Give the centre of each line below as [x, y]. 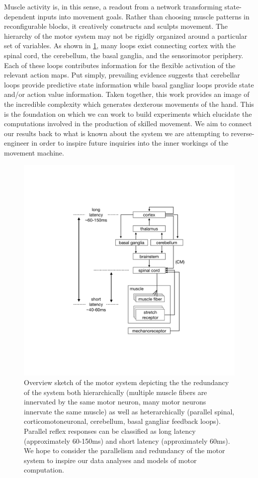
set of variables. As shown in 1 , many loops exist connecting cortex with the [120, 45]
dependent [20, 16]
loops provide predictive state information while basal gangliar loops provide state [129, 84]
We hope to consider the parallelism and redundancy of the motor [125, 450]
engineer [17, 143]
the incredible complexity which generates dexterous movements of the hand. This [129, 104]
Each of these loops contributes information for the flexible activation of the [120, 65]
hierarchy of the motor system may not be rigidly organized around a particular [126, 36]
